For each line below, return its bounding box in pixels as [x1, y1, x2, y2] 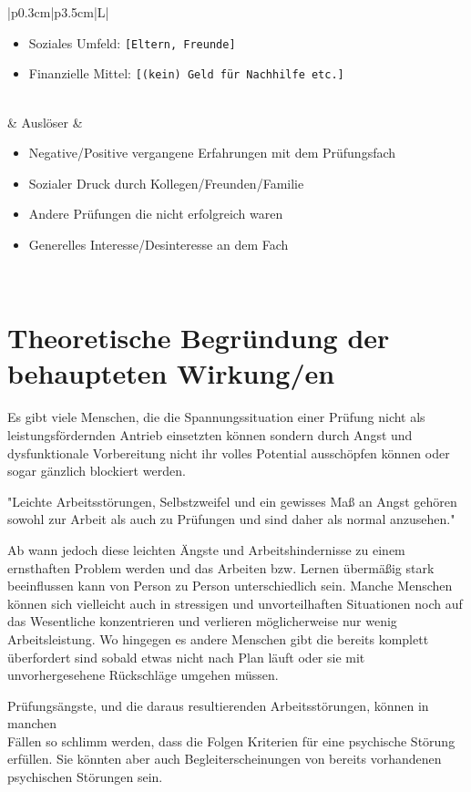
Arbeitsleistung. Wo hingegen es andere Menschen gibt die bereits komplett [7, 629, 429, 648]
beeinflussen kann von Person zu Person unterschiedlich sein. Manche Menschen [7, 576, 453, 595]
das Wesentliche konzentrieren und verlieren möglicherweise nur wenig [7, 612, 397, 631]
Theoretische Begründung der [7, 319, 390, 356]
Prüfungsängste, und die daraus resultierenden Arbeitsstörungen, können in [7, 695, 429, 715]
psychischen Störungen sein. [7, 767, 163, 787]
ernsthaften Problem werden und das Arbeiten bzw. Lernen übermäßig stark [7, 558, 435, 577]
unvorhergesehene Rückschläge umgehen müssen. [7, 665, 279, 684]
